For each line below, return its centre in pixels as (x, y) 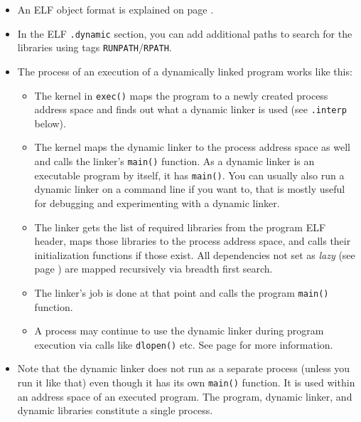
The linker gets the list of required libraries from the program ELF (180, 227)
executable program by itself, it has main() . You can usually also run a (189, 175)
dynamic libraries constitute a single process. (115, 410)
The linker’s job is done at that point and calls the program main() (182, 292)
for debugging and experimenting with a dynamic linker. (157, 202)
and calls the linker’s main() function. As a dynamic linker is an (174, 161)
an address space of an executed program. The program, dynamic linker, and (185, 396)
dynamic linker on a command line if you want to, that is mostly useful (190, 189)
